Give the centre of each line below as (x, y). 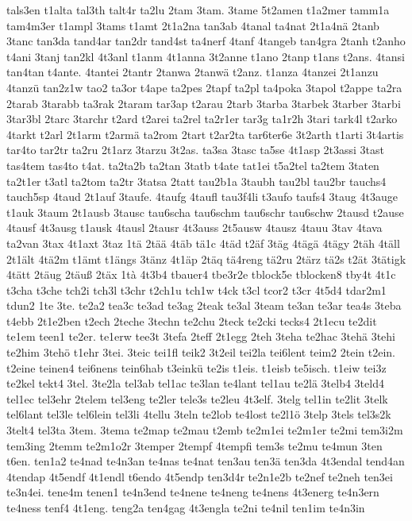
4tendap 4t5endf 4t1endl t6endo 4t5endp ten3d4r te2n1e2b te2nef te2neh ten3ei (200, 476)
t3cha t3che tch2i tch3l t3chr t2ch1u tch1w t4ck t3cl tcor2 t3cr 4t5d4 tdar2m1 (196, 289)
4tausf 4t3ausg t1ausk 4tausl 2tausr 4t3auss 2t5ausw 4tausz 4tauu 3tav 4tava (194, 228)
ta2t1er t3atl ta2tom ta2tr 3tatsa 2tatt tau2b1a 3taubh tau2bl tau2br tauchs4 (196, 181)
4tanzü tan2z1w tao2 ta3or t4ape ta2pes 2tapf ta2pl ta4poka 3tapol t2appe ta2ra (204, 87)
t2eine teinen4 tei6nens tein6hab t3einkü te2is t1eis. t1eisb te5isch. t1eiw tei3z (196, 367)
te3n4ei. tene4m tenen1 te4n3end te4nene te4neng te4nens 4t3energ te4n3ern (193, 492)
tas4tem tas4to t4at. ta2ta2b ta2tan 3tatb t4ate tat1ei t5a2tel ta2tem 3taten (193, 165)
